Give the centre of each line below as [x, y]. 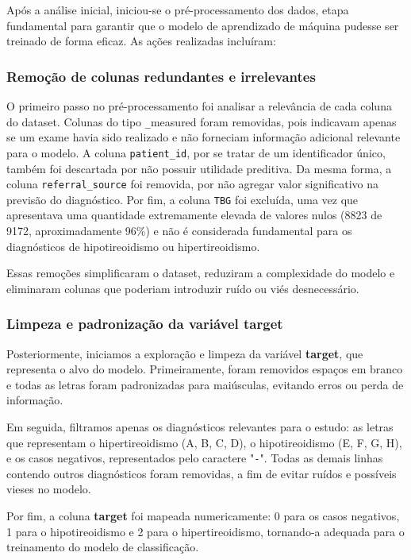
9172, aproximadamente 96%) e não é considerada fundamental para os [179, 230]
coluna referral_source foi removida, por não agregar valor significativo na [192, 184]
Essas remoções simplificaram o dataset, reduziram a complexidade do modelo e [201, 273]
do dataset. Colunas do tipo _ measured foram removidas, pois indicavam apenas [202, 121]
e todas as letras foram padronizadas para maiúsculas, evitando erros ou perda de [205, 384]
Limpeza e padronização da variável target [145, 324]
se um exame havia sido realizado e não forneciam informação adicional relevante [204, 137]
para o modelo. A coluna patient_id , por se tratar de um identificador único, [196, 152]
